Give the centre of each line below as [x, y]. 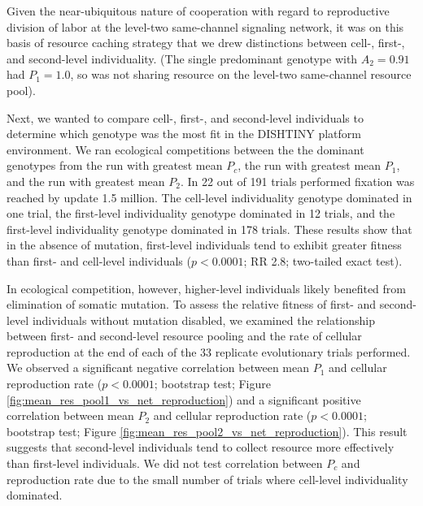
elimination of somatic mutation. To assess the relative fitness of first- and [192, 304]
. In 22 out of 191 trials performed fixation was [297, 181]
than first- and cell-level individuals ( [99, 260]
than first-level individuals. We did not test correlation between [165, 463]
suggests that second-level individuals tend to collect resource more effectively [201, 447]
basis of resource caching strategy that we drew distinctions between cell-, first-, [206, 43]
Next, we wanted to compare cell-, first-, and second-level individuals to [185, 117]
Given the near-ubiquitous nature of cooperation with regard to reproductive [198, 11]
